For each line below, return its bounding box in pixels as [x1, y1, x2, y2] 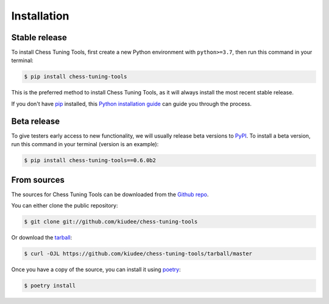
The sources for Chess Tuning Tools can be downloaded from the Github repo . [11, 191, 209, 198]
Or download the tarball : [11, 233, 73, 241]
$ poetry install [24, 282, 76, 289]
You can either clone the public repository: [11, 202, 118, 209]
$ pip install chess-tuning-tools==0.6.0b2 [24, 157, 157, 164]
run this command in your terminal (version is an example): [11, 141, 159, 148]
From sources [11, 174, 65, 185]
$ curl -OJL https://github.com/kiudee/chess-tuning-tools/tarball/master [24, 250, 253, 257]
